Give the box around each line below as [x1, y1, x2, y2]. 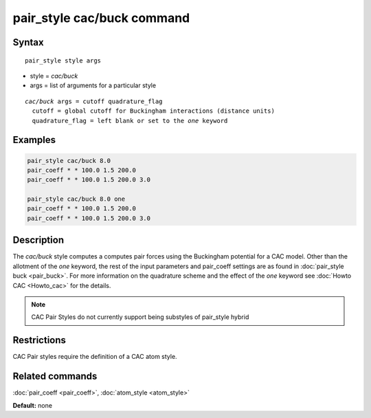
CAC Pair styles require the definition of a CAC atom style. [12, 353, 178, 361]
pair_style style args [25, 56, 102, 65]
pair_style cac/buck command [12, 10, 190, 25]
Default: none [12, 401, 53, 409]
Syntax [12, 36, 44, 48]
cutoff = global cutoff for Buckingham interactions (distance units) [32, 107, 275, 115]
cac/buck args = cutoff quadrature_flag [25, 97, 163, 105]
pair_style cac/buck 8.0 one [27, 195, 126, 203]
